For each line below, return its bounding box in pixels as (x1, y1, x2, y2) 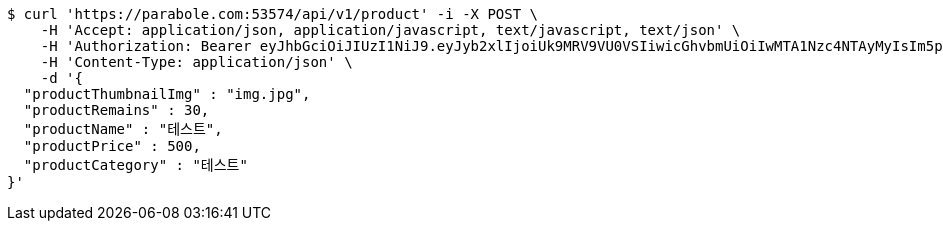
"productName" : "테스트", (23, 121, 223, 137)
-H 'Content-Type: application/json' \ (40, 54, 353, 70)
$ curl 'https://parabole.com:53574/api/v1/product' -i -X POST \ (7, 6, 539, 22)
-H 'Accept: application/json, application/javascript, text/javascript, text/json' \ (40, 22, 741, 38)
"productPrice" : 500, (23, 138, 201, 154)
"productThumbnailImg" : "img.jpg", (23, 86, 311, 102)
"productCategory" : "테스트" (23, 157, 248, 173)
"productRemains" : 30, (23, 102, 210, 118)
